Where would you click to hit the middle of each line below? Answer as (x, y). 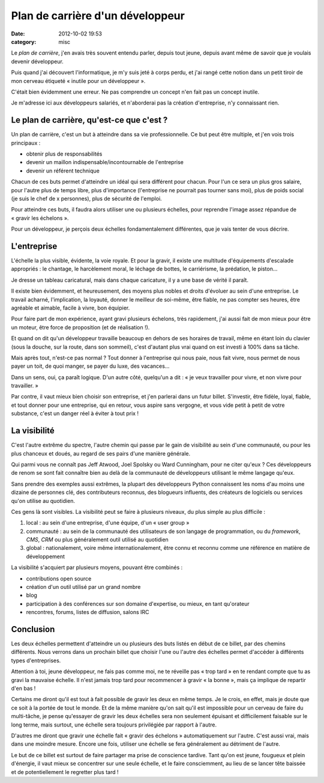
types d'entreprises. (36, 660)
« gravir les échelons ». (40, 218)
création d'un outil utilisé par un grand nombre (83, 587)
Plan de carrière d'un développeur (98, 16)
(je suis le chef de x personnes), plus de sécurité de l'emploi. (86, 198)
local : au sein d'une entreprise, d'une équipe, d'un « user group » (108, 523)
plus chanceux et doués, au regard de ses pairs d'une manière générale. (101, 453)
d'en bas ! (23, 689)
